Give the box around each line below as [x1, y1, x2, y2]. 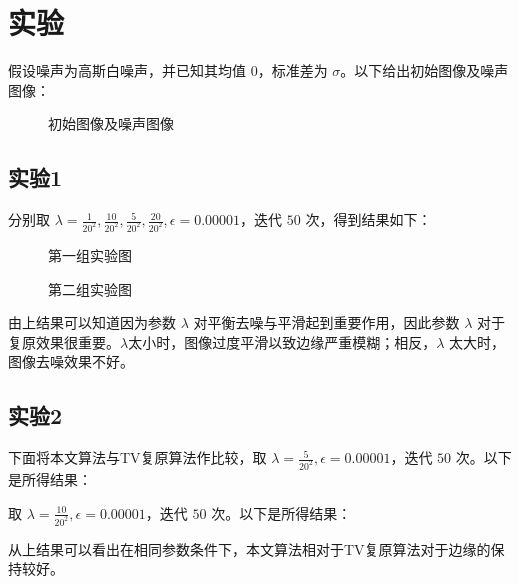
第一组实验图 [48, 244, 132, 265]
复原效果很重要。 [8, 331, 120, 352]
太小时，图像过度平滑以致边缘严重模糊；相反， [128, 331, 437, 352]
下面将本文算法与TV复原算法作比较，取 [8, 447, 267, 468]
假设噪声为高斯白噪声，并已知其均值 [8, 60, 246, 81]
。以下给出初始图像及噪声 [340, 60, 509, 81]
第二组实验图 [48, 278, 132, 299]
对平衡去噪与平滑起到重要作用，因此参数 [193, 312, 460, 333]
